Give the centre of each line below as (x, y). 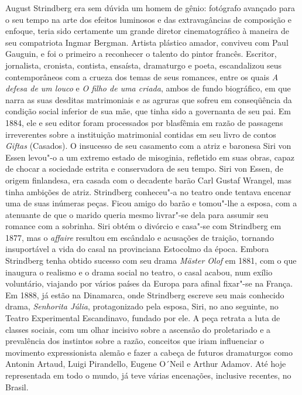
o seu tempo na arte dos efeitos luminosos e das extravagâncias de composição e (149, 19)
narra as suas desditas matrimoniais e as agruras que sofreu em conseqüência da (149, 99)
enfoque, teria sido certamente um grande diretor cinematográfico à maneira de (147, 31)
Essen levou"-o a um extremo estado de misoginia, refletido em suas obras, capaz (150, 157)
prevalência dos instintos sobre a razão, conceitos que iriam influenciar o (135, 341)
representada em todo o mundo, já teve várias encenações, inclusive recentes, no (148, 375)
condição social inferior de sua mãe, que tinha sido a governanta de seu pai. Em (148, 111)
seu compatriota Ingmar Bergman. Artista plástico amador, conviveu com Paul (147, 42)
